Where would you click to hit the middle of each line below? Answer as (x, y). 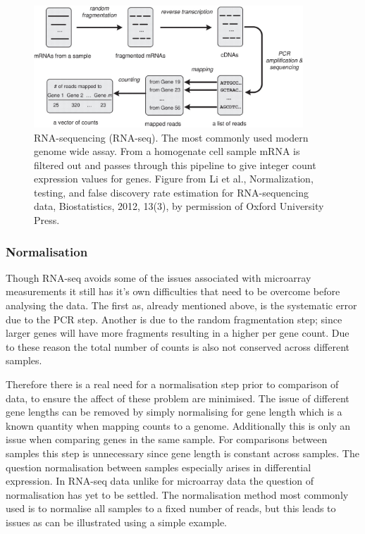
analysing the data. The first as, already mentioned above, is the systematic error (181, 305)
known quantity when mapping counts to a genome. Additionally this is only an (178, 425)
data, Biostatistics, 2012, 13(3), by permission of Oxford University (179, 206)
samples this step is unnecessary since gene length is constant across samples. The (182, 453)
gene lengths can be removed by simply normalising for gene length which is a (174, 412)
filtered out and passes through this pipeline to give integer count (175, 164)
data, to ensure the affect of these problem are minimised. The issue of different (178, 398)
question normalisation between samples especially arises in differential (159, 467)
